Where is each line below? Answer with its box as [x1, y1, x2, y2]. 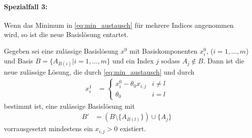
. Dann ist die [203, 56, 244, 66]
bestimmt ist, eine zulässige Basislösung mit [4, 100, 135, 111]
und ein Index [112, 56, 154, 66]
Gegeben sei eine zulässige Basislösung [4, 45, 118, 56]
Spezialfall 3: [4, 1, 48, 11]
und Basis [4, 56, 33, 66]
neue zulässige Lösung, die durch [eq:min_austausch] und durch [4, 67, 194, 77]
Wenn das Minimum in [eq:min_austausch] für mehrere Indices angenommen [4, 20, 234, 30]
